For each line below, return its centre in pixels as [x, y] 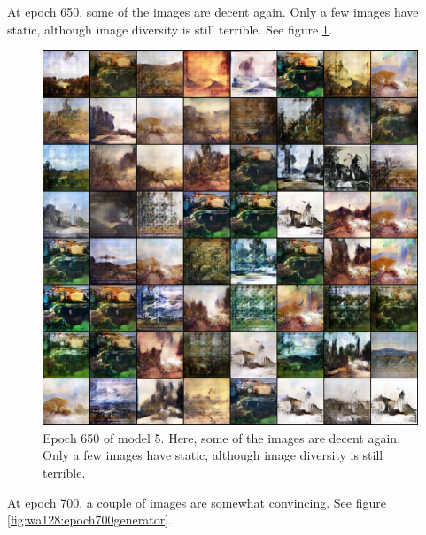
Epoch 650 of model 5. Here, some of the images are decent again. [222, 437]
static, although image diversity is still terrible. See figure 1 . [170, 29]
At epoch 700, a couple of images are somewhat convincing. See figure [197, 502]
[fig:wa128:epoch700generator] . [90, 520]
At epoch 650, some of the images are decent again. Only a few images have [213, 11]
